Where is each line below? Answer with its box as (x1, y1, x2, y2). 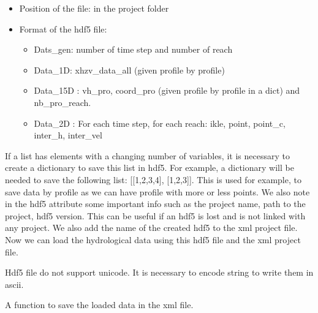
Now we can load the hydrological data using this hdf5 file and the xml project (5, 233, 301, 246)
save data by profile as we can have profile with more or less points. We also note (5, 185, 310, 198)
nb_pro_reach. (34, 96, 91, 108)
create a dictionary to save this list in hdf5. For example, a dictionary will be (5, 161, 294, 174)
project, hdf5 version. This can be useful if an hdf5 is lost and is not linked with (5, 209, 306, 222)
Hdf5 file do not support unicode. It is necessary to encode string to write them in (5, 266, 314, 279)
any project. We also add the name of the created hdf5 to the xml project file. (5, 221, 298, 234)
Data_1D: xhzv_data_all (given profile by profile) (34, 63, 225, 76)
